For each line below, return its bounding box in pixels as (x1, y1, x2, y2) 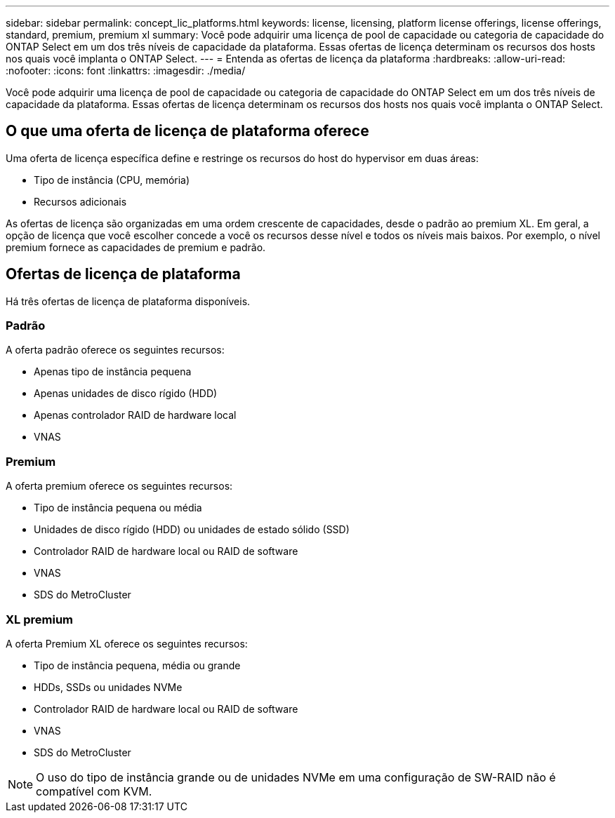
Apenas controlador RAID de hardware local (34, 409, 237, 422)
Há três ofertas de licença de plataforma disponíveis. (6, 295, 251, 307)
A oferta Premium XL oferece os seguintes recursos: (6, 637, 248, 650)
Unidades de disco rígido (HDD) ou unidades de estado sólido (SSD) (34, 523, 350, 536)
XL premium (6, 612, 73, 626)
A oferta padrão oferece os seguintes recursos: (6, 344, 225, 356)
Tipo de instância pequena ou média (34, 502, 202, 514)
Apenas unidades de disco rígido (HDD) (34, 387, 218, 400)
